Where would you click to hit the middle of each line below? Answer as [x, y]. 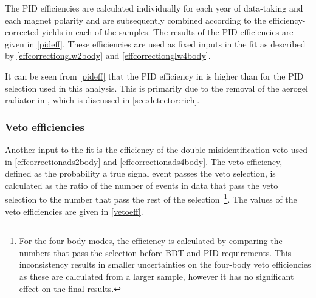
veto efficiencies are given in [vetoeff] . [74, 211]
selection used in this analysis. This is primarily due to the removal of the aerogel [156, 88]
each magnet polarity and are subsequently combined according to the [136, 20]
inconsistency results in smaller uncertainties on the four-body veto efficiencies [165, 264]
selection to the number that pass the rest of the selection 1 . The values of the [151, 198]
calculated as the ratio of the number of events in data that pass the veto [142, 185]
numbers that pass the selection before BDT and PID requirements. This [155, 252]
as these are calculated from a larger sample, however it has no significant [156, 276]
